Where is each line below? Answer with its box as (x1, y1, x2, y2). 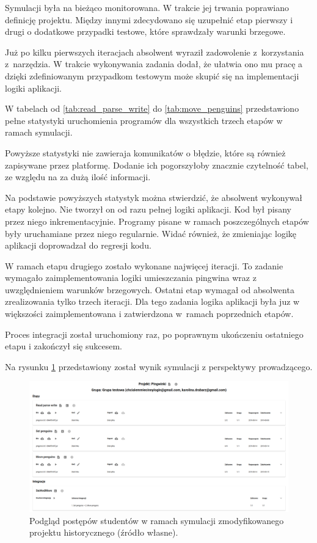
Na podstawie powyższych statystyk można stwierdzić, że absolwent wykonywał (5, 191, 302, 203)
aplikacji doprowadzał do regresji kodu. (5, 239, 151, 252)
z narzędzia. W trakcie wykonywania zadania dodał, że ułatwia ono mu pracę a (5, 57, 303, 70)
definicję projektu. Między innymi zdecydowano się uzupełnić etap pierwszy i (5, 13, 293, 26)
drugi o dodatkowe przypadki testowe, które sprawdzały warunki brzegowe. (5, 25, 286, 38)
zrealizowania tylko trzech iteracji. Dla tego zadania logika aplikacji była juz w (5, 295, 300, 308)
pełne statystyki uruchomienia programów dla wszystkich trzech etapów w (5, 114, 283, 126)
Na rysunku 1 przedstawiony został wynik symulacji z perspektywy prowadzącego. (5, 360, 313, 373)
